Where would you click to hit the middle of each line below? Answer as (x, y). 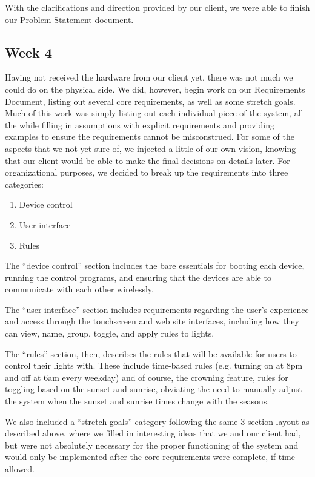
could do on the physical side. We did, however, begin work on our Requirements (155, 89)
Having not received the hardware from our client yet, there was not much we (149, 77)
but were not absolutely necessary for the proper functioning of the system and (152, 445)
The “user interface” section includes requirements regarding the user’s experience (157, 309)
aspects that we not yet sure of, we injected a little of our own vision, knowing (151, 148)
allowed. (20, 469)
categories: (24, 184)
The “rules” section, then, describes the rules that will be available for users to (151, 353)
